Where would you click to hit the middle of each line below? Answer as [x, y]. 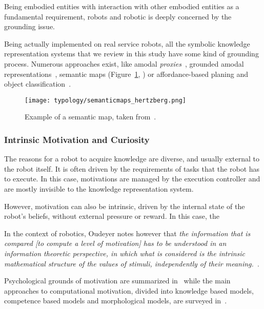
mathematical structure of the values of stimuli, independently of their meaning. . [132, 263]
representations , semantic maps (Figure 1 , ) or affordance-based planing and [126, 74]
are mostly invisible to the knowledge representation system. [99, 189]
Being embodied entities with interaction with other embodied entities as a [122, 6]
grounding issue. [29, 26]
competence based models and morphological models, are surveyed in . [116, 301]
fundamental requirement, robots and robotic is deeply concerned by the [118, 16]
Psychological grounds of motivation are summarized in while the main [117, 281]
